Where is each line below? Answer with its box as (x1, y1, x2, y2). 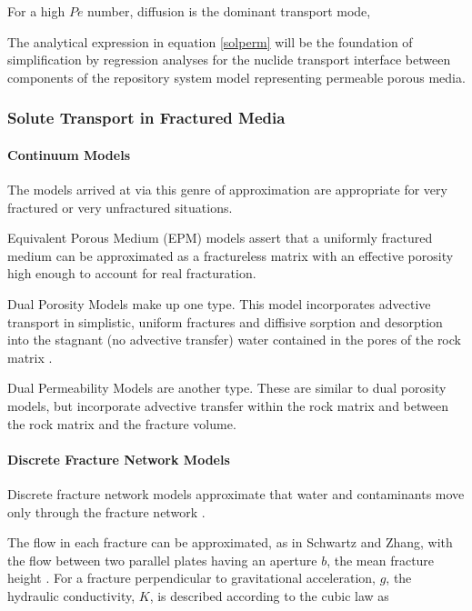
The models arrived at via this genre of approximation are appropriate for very (7, 180, 447, 199)
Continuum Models (7, 145, 131, 164)
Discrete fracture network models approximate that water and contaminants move (7, 484, 465, 503)
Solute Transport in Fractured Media (7, 106, 286, 129)
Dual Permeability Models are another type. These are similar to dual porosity (7, 378, 447, 397)
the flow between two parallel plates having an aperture (7, 550, 317, 569)
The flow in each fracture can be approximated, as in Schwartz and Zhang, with (7, 533, 453, 552)
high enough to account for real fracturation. (7, 264, 256, 283)
